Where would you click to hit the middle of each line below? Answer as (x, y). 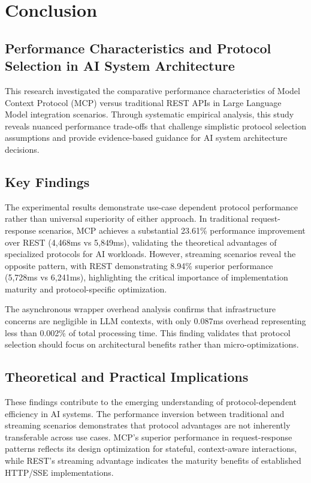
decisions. (22, 149)
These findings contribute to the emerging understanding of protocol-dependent (151, 402)
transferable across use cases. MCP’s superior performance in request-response (149, 437)
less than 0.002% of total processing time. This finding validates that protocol (148, 332)
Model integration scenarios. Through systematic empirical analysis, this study (150, 114)
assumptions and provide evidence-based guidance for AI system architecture (146, 138)
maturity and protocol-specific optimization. (86, 289)
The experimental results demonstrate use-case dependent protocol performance (152, 206)
